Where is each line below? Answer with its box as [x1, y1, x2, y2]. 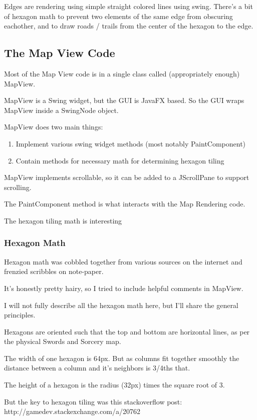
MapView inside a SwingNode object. [4, 104, 119, 115]
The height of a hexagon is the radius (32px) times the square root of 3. [4, 379, 225, 390]
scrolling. [4, 181, 32, 192]
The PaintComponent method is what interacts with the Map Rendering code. [4, 198, 245, 209]
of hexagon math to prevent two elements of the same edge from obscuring [4, 10, 233, 21]
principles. [4, 309, 36, 320]
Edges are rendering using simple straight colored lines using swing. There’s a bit [4, 1, 253, 11]
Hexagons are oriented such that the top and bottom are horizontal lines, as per [4, 326, 250, 336]
